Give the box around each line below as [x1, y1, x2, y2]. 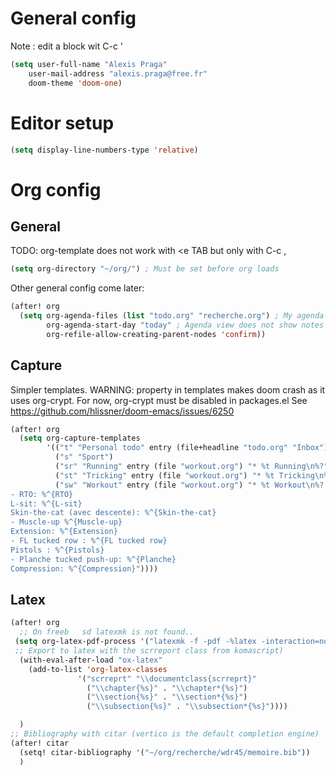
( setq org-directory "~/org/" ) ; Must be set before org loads [10, 264, 280, 274]
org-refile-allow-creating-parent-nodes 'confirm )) [46, 329, 267, 339]
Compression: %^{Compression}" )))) [10, 563, 159, 574]
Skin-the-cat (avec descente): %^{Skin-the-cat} [10, 508, 217, 518]
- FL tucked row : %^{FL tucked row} [10, 536, 168, 546]
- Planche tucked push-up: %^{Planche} [10, 554, 177, 564]
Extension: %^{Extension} [10, 527, 118, 537]
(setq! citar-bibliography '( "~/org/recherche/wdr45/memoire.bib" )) [19, 747, 311, 757]
